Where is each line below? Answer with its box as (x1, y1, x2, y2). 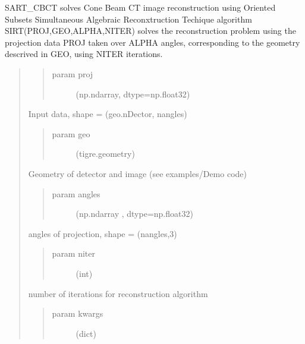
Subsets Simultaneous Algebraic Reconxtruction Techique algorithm (5, 12, 252, 25)
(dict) (76, 327, 96, 339)
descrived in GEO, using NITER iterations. (5, 48, 163, 60)
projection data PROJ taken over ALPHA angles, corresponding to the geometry (5, 36, 300, 48)
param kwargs (52, 307, 103, 320)
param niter (52, 247, 96, 260)
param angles (52, 187, 100, 200)
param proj (52, 67, 93, 80)
